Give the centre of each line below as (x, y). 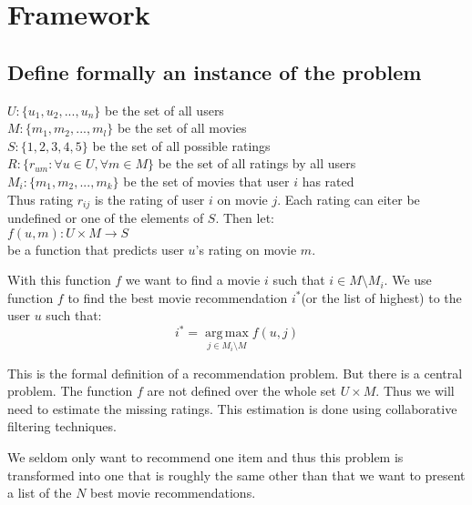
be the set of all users (164, 110)
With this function (59, 280)
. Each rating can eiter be (349, 199)
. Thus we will (415, 391)
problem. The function (70, 391)
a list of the (40, 493)
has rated (328, 181)
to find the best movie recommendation (178, 297)
